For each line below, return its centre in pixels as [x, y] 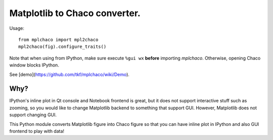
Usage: [17, 28]
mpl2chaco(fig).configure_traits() [62, 47]
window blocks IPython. [34, 65]
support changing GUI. [33, 115]
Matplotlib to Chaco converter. [75, 13]
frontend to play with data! [37, 131]
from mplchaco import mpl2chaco [58, 40]
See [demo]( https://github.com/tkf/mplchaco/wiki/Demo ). [70, 74]
